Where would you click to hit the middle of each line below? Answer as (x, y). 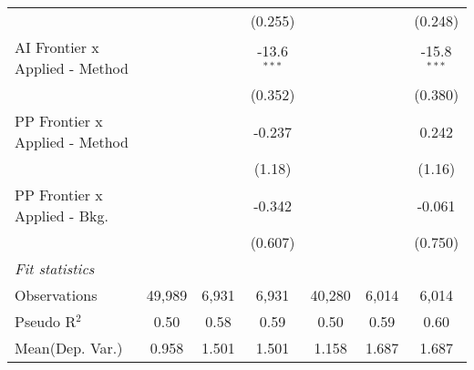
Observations (56, 295)
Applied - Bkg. (62, 216)
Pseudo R (46, 321)
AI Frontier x (57, 47)
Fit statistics (55, 268)
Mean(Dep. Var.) (69, 348)
